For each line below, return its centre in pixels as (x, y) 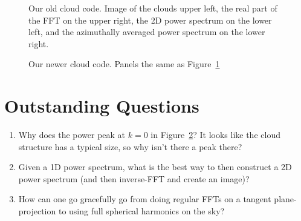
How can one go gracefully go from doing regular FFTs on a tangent (145, 199)
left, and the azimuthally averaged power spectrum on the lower (147, 32)
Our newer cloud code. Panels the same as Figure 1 (124, 64)
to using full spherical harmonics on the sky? (141, 211)
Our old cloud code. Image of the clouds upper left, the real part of (153, 8)
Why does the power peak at (72, 135)
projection (37, 211)
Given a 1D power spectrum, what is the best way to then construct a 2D (155, 167)
